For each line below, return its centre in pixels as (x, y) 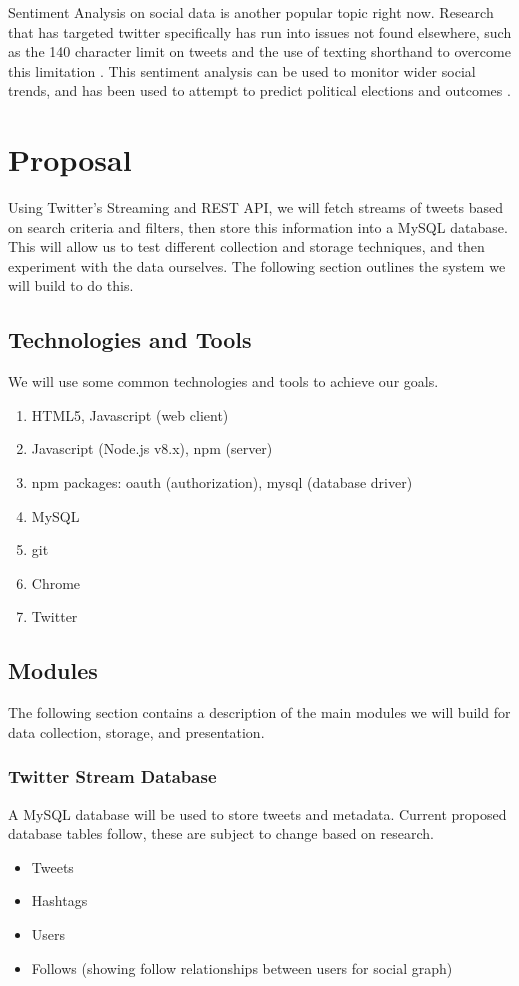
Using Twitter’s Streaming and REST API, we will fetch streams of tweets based (255, 207)
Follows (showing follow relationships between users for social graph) (242, 967)
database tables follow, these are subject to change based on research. (221, 833)
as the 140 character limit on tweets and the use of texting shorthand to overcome (259, 51)
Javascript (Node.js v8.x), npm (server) (152, 448)
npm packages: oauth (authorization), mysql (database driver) (222, 482)
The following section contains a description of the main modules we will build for (259, 712)
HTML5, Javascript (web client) (130, 414)
